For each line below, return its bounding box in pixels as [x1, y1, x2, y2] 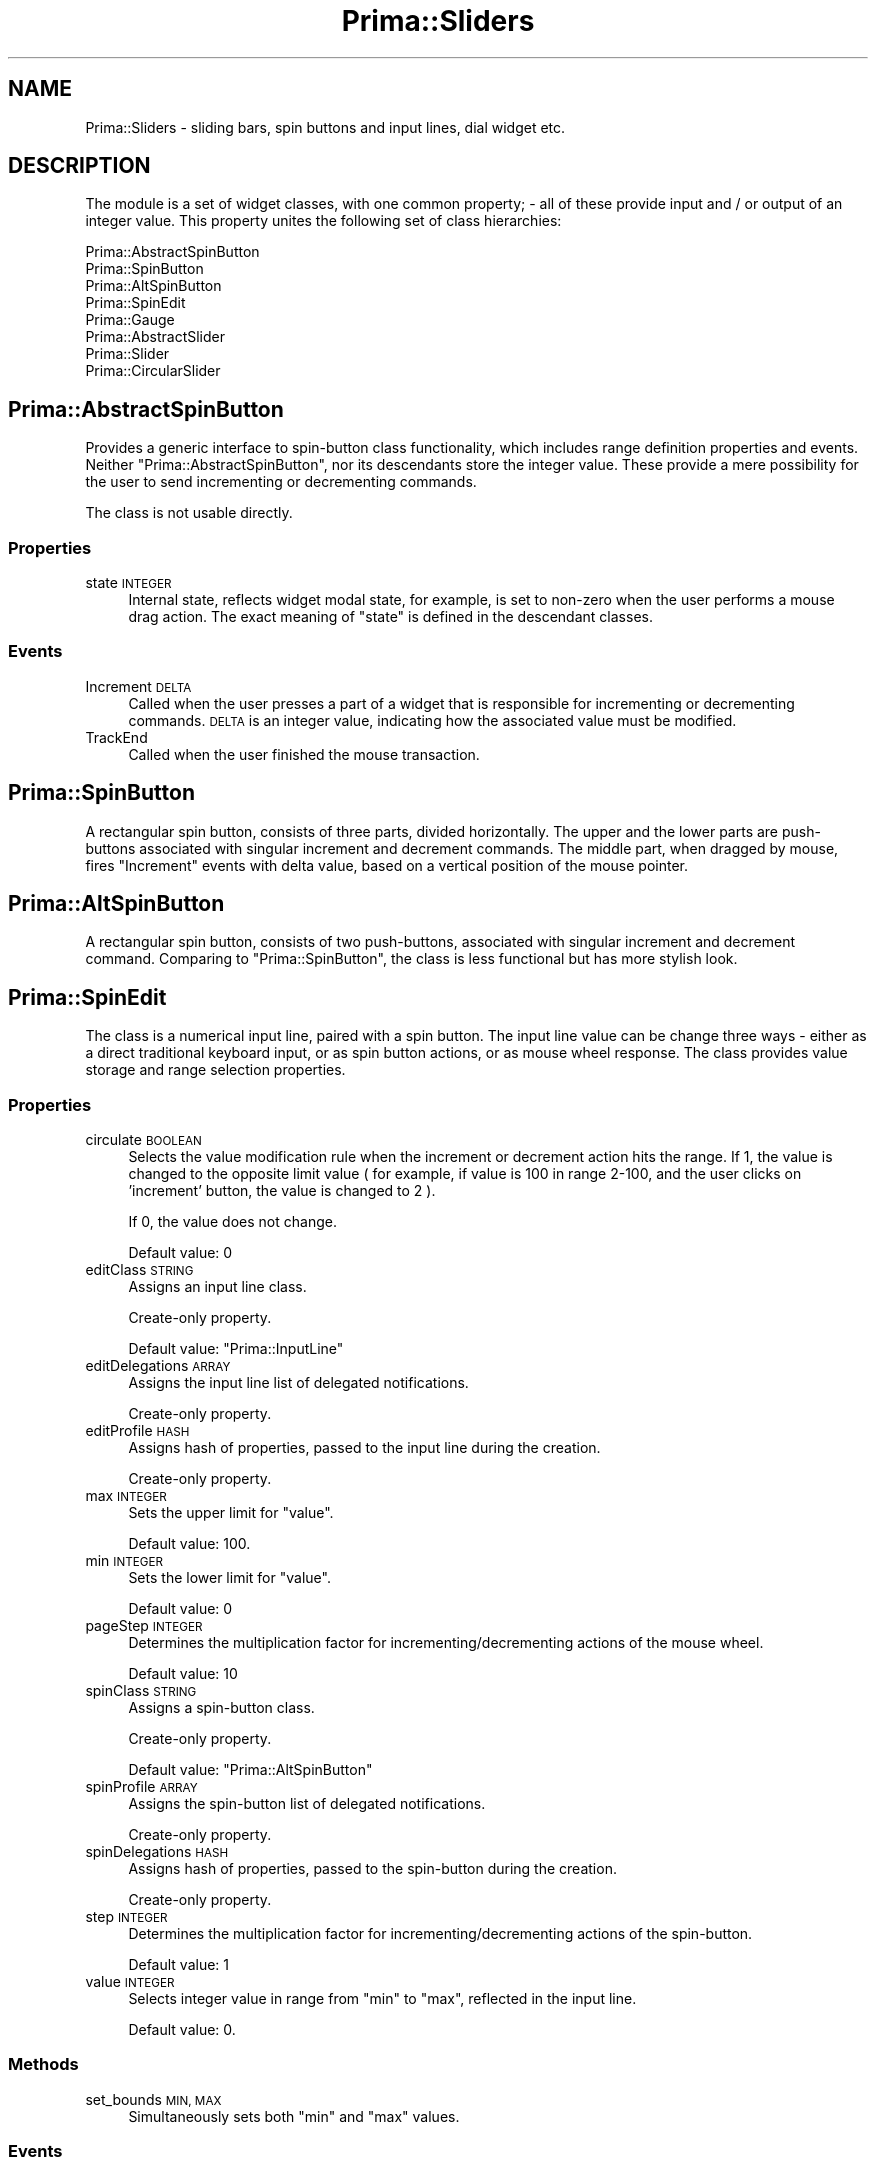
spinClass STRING [85, 1682, 197, 1700]
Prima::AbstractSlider [85, 328, 226, 346]
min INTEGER [85, 1552, 163, 1570]
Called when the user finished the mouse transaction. [128, 745, 480, 763]
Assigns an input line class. [128, 1278, 307, 1296]
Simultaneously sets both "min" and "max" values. [128, 2107, 460, 2125]
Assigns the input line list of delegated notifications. [128, 1374, 469, 1392]
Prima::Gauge [85, 311, 175, 329]
